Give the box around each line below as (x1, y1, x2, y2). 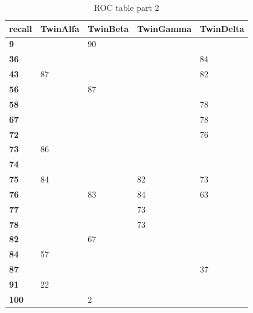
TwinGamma (137, 22, 192, 34)
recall (9, 22, 32, 34)
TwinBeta (88, 22, 129, 34)
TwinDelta (200, 22, 245, 34)
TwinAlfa (40, 22, 80, 34)
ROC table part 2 (94, 1, 159, 13)
